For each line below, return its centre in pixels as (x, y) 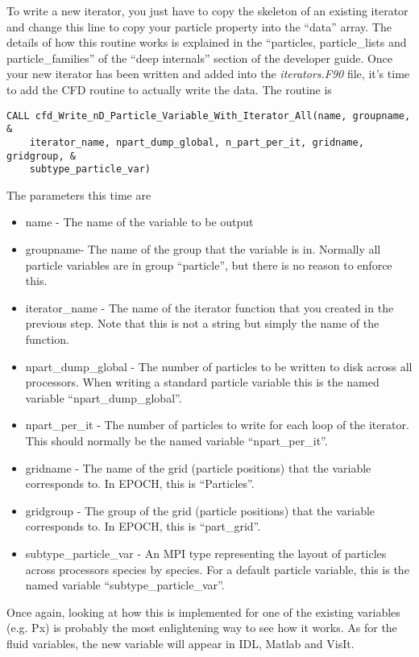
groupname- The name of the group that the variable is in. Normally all (203, 249)
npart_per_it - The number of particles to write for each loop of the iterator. (217, 425)
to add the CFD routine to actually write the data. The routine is (169, 89)
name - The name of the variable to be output (139, 222)
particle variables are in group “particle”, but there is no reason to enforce (209, 264)
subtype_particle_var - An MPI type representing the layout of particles (206, 553)
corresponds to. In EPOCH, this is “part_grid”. (143, 526)
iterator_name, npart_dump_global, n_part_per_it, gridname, (197, 142)
